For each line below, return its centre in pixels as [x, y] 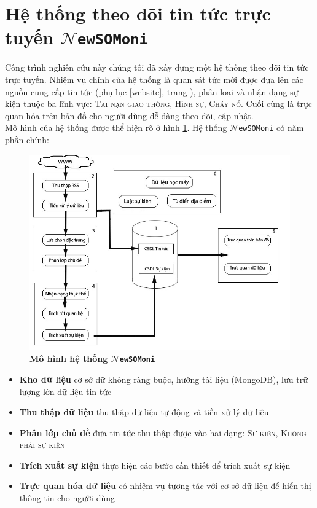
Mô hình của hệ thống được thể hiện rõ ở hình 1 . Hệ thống [116, 127]
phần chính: [27, 140]
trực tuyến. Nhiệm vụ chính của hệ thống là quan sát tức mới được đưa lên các [154, 80]
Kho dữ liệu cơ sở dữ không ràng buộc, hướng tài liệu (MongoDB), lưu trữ [163, 379]
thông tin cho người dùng [67, 498]
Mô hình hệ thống [69, 358]
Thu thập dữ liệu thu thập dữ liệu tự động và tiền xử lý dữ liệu [144, 412]
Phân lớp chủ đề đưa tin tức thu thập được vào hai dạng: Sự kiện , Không [163, 432]
